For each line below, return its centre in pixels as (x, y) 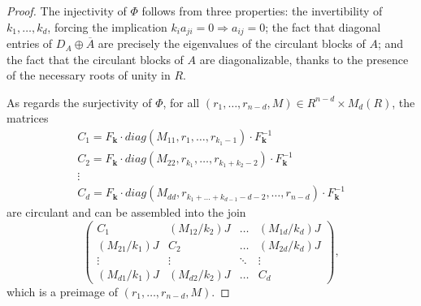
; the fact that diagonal (323, 26)
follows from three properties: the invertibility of (262, 11)
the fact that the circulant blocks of (95, 59)
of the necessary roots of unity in (89, 75)
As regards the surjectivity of (79, 102)
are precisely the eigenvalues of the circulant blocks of (232, 43)
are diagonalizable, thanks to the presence (304, 59)
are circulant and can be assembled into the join (126, 212)
